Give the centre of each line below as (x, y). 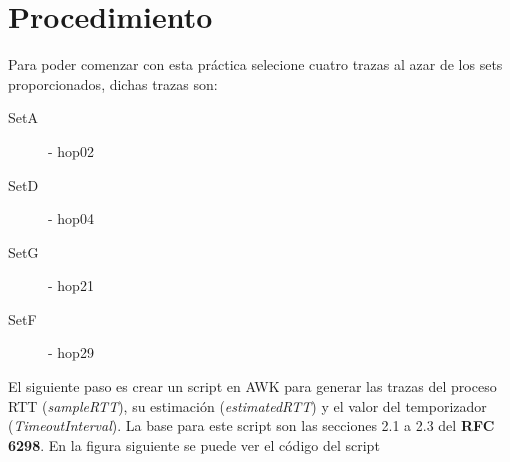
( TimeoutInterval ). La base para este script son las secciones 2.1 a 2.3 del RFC (251, 425)
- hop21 (71, 285)
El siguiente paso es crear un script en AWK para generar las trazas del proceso (252, 386)
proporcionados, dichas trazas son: (113, 83)
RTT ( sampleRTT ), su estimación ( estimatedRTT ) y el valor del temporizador (247, 405)
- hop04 (71, 218)
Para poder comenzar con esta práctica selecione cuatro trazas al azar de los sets (255, 64)
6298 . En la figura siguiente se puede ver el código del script (194, 444)
